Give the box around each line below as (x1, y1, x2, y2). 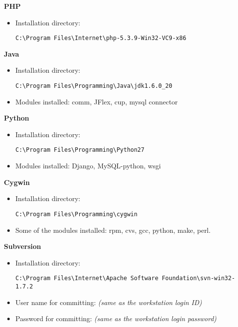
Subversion (4, 241, 41, 251)
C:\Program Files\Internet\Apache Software (15, 275, 159, 282)
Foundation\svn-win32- (162, 275, 235, 282)
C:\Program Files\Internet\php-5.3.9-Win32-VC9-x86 (15, 35, 186, 42)
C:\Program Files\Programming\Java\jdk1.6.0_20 (15, 82, 172, 90)
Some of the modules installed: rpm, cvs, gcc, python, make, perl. (15, 225, 211, 235)
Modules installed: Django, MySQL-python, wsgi (15, 161, 161, 171)
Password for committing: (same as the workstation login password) (15, 313, 217, 324)
